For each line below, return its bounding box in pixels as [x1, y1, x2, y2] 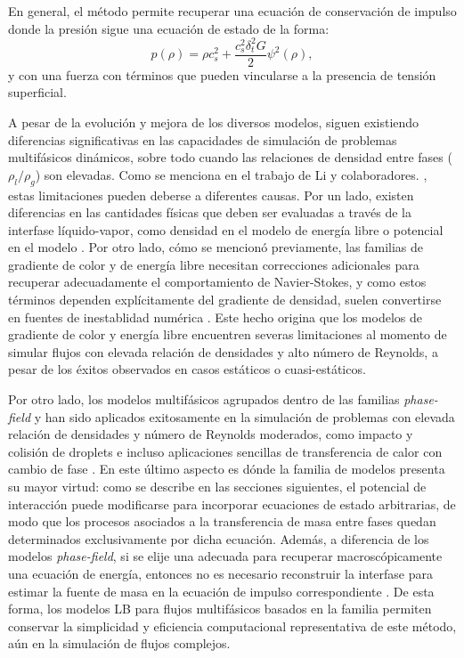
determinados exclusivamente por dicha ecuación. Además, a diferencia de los [8, 529, 429, 548]
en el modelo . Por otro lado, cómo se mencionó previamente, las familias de [8, 238, 423, 256]
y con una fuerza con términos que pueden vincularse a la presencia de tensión [8, 65, 436, 84]
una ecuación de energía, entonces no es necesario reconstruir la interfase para [8, 564, 434, 582]
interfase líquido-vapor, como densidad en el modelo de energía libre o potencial [8, 220, 444, 239]
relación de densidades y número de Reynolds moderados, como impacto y [8, 425, 413, 443]
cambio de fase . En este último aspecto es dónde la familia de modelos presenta [8, 459, 445, 478]
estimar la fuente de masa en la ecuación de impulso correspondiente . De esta [8, 581, 435, 600]
